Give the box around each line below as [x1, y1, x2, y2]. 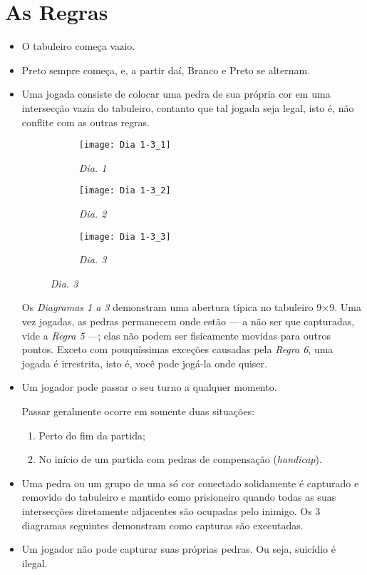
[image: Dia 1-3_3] [78, 231, 171, 242]
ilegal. [21, 555, 48, 570]
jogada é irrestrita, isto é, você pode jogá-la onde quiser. [21, 355, 267, 370]
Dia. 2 [78, 206, 107, 220]
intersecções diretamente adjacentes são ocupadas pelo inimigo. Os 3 [21, 503, 321, 518]
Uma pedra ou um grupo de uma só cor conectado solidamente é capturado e [21, 475, 359, 490]
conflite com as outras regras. [21, 114, 150, 129]
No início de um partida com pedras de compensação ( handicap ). [38, 452, 322, 467]
